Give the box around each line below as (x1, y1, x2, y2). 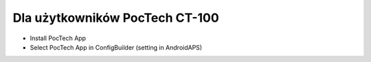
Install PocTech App (30, 34, 86, 42)
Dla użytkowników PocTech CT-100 (12, 10, 219, 25)
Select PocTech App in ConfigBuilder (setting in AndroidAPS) (30, 43, 203, 51)
